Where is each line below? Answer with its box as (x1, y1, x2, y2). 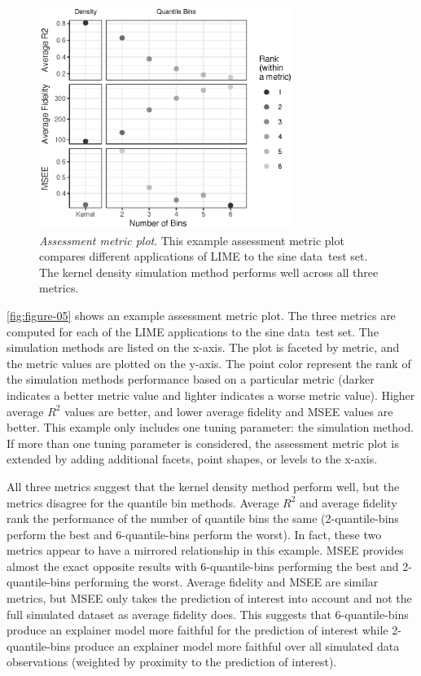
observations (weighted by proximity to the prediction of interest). (7, 653, 337, 670)
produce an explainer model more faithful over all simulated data (74, 637, 400, 654)
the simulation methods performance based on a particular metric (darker (7, 371, 375, 388)
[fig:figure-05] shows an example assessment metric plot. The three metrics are (7, 306, 396, 323)
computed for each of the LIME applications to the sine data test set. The (7, 323, 379, 340)
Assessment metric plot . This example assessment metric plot (39, 231, 344, 248)
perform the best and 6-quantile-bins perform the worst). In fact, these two (7, 525, 382, 542)
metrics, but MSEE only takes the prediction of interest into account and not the (7, 590, 412, 607)
